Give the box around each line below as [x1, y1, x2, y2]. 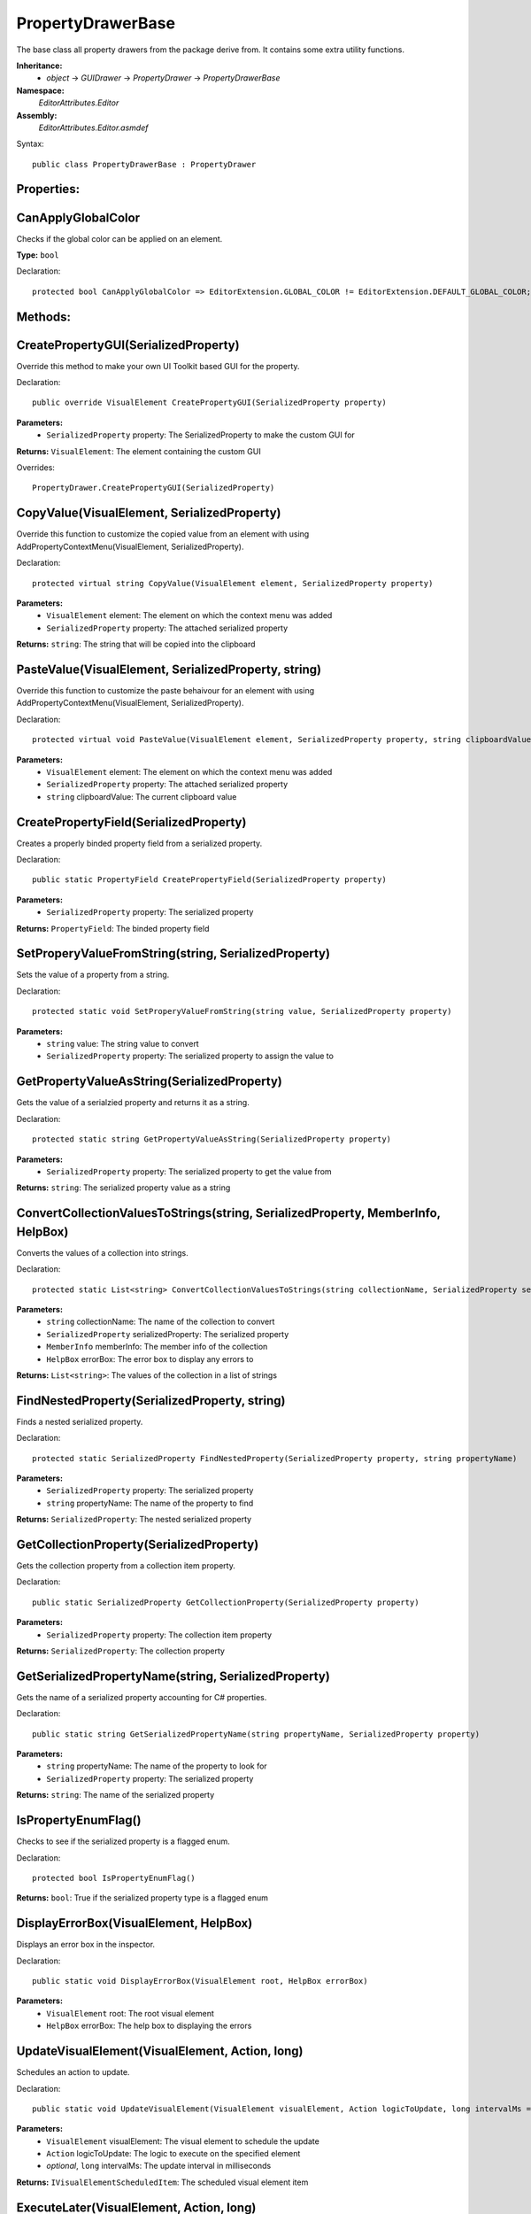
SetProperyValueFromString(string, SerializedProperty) [16, 946, 331, 961]
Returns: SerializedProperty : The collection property [16, 1645, 226, 1656]
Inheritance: [16, 60, 63, 71]
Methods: [16, 309, 71, 324]
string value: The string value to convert [46, 1039, 199, 1049]
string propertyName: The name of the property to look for [46, 1761, 267, 1771]
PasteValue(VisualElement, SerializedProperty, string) [16, 662, 322, 677]
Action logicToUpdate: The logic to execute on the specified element [46, 2148, 301, 2159]
